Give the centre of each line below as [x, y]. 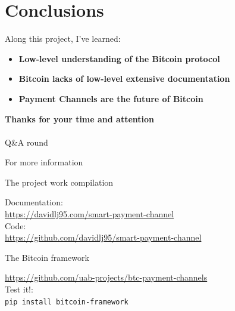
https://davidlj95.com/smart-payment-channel [90, 214]
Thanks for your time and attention [80, 118]
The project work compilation [59, 182]
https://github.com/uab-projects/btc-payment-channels [106, 277]
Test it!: [19, 289]
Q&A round [26, 142]
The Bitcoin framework [47, 257]
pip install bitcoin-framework [67, 302]
